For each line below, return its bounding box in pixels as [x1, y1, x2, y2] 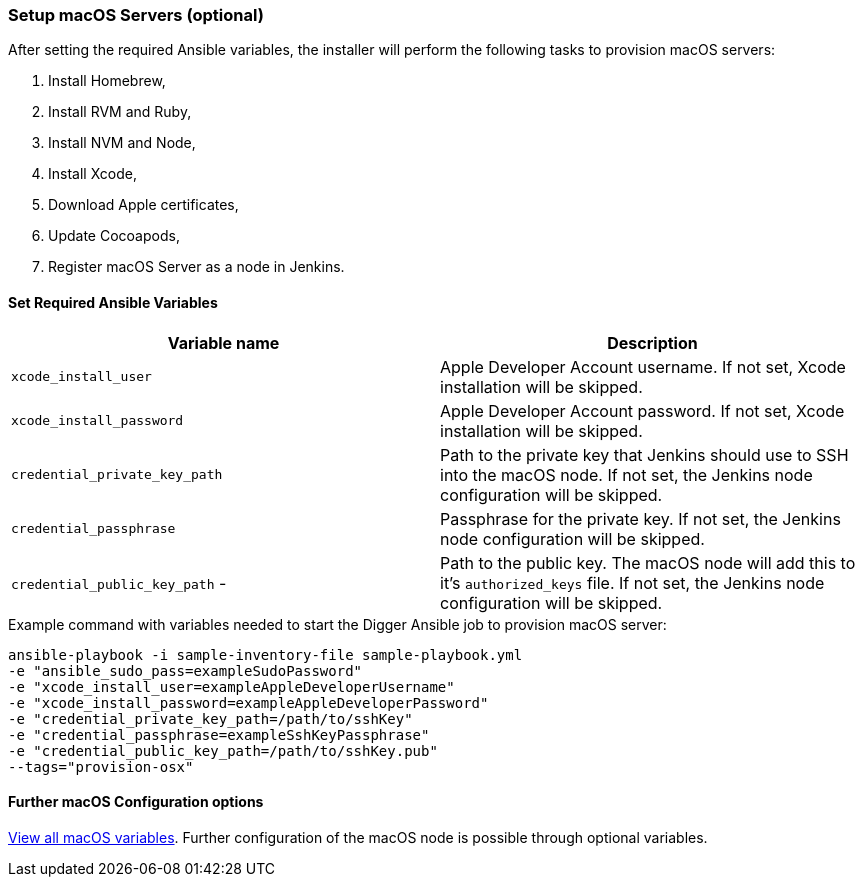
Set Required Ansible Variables [8, 293, 218, 311]
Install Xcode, [48, 165, 137, 183]
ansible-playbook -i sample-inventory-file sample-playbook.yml [8, 646, 523, 663]
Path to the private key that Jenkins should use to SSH [440, 444, 849, 465]
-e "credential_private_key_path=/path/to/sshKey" [8, 710, 413, 727]
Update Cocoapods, [48, 227, 180, 245]
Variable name [167, 332, 280, 353]
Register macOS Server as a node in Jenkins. [48, 258, 345, 276]
